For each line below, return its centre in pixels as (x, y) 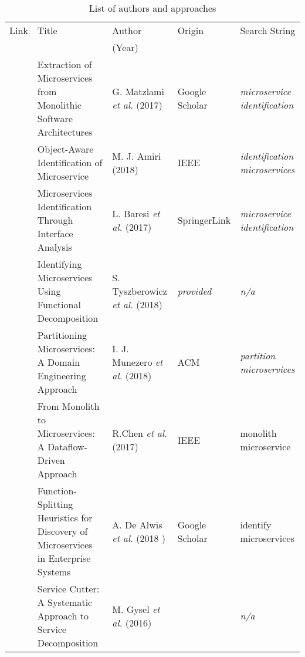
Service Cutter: (68, 589)
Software (55, 118)
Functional (59, 304)
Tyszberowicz (140, 291)
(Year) (125, 47)
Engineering (62, 375)
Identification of (70, 162)
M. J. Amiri (137, 156)
